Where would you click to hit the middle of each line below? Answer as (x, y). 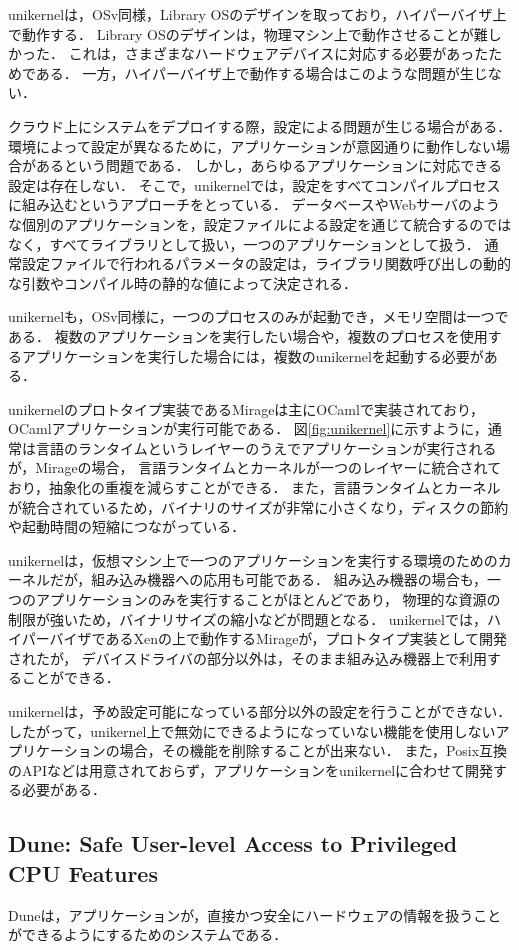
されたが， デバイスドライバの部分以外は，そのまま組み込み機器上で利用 (248, 657)
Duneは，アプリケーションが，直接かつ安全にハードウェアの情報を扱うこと (255, 914)
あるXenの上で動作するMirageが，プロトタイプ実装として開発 (306, 638)
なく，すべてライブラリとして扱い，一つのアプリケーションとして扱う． (244, 243)
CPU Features (83, 872)
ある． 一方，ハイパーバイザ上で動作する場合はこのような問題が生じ (261, 72)
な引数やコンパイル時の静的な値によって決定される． (182, 282)
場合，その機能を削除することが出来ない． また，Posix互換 (313, 750)
